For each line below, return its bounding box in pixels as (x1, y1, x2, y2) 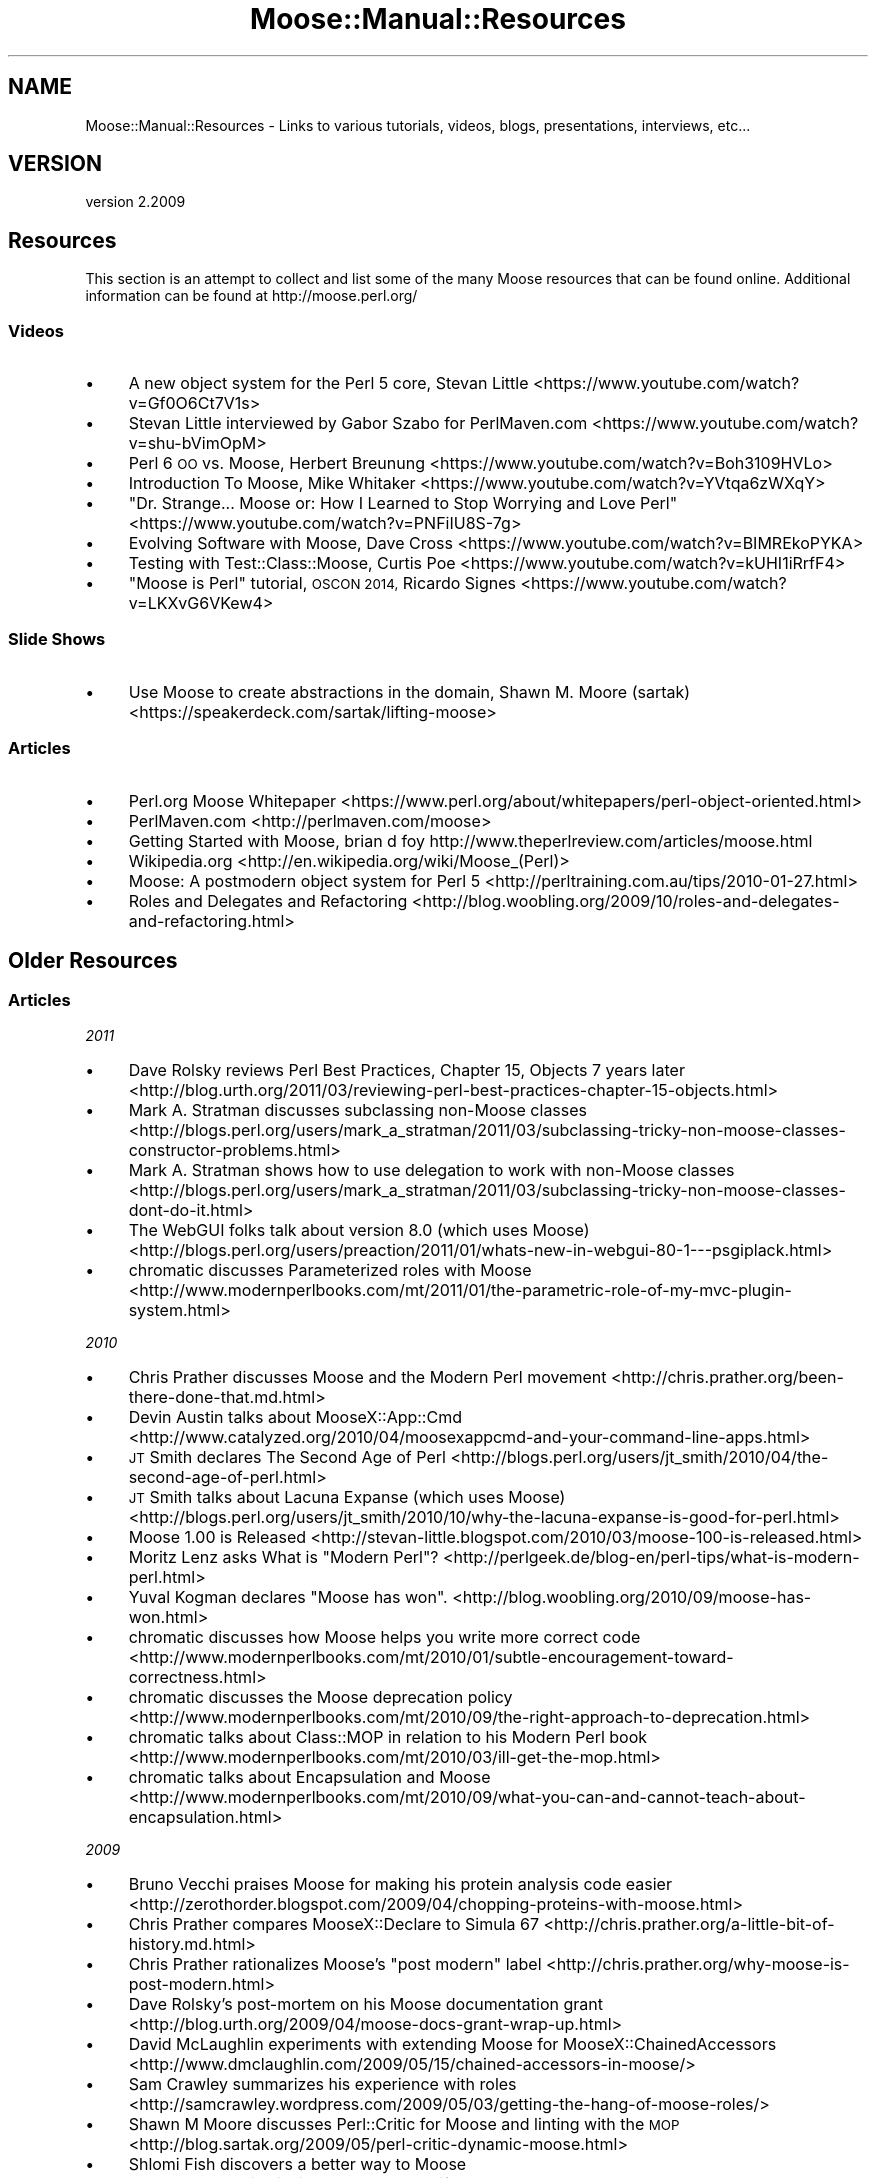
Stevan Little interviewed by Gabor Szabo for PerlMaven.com (128, 413, 588, 434)
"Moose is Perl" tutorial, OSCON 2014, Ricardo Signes (128, 573, 517, 594)
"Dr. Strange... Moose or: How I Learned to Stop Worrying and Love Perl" (128, 493, 678, 514)
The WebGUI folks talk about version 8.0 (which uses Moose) (128, 1219, 590, 1240)
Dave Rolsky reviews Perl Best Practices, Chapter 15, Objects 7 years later (128, 1059, 685, 1080)
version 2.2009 (85, 193, 186, 211)
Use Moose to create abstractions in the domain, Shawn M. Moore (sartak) (128, 681, 691, 702)
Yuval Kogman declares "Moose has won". (128, 1586, 448, 1607)
